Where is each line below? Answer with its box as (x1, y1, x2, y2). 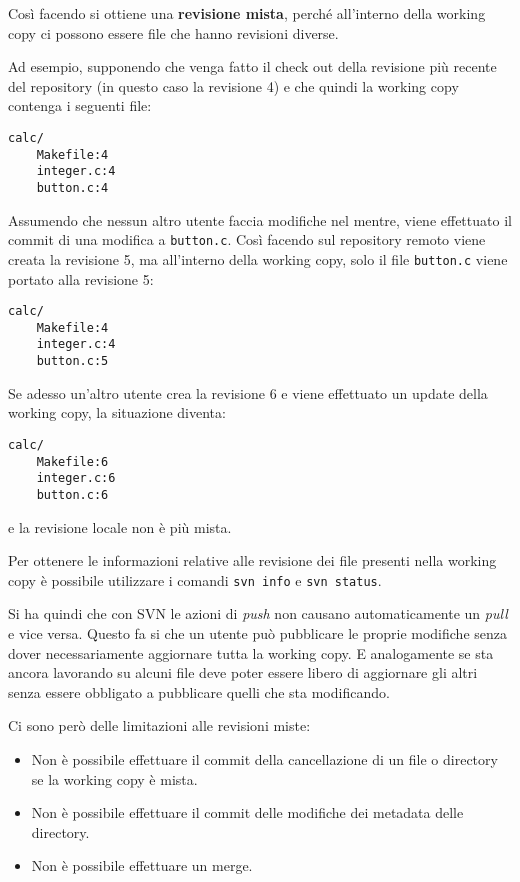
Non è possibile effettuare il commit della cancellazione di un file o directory (31, 748, 498, 769)
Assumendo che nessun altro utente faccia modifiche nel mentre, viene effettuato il (8, 209, 512, 230)
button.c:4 (36, 180, 109, 195)
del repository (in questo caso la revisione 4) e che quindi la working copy (8, 75, 459, 96)
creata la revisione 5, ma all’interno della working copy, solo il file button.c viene (8, 248, 508, 269)
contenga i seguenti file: (8, 95, 152, 116)
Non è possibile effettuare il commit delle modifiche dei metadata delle (31, 802, 464, 823)
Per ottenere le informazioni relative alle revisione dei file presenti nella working (8, 550, 497, 571)
